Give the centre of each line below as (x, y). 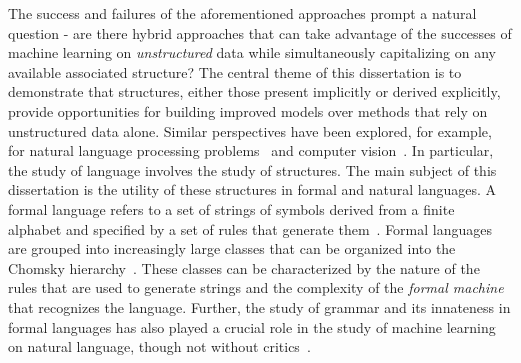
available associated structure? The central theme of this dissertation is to (235, 71)
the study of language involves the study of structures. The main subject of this (252, 169)
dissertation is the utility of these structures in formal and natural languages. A (252, 189)
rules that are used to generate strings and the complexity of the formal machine (256, 287)
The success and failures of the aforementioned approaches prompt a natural (242, 13)
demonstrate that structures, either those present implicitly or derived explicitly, (254, 91)
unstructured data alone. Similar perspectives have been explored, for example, (250, 130)
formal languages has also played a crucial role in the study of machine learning (252, 326)
